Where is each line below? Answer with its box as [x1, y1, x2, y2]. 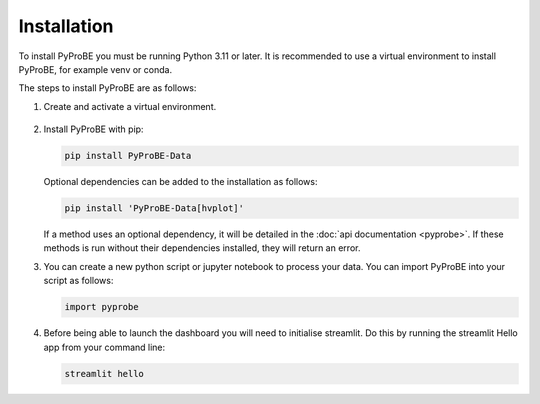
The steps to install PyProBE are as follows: [18, 82, 197, 94]
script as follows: [43, 275, 114, 287]
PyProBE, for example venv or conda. [18, 63, 173, 75]
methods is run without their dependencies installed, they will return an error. [43, 242, 361, 254]
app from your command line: [43, 341, 166, 353]
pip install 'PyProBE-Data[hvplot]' [64, 203, 245, 214]
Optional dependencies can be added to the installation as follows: [43, 176, 318, 188]
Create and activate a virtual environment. [43, 100, 217, 112]
